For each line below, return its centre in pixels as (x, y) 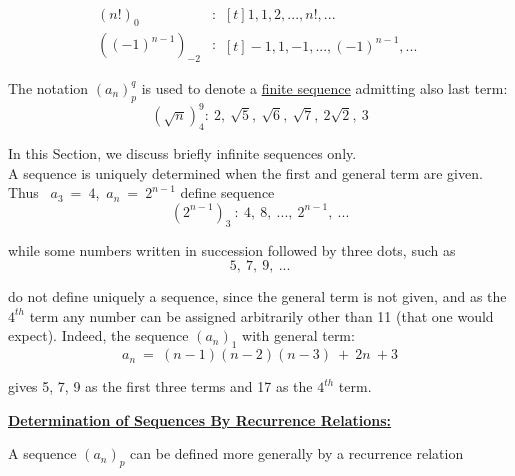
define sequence (227, 192)
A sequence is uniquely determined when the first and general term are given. (245, 172)
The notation (48, 87)
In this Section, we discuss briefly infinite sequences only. (182, 152)
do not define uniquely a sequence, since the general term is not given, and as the (257, 296)
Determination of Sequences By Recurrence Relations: (200, 419)
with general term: (298, 335)
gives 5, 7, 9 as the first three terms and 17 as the (160, 386)
